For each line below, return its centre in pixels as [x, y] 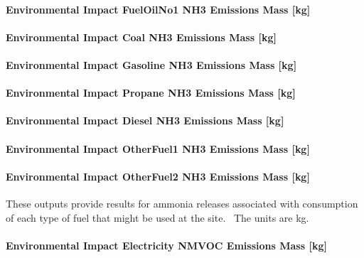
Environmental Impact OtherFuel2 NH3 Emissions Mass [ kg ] [158, 176]
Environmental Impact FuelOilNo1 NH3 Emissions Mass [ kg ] [158, 9]
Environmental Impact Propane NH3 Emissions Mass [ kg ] [151, 93]
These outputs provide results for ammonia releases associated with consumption [182, 203]
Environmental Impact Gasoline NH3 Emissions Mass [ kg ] [151, 64]
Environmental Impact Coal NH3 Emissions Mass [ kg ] [141, 37]
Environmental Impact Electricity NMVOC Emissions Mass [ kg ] [166, 245]
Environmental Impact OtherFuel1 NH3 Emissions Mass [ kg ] [158, 148]
